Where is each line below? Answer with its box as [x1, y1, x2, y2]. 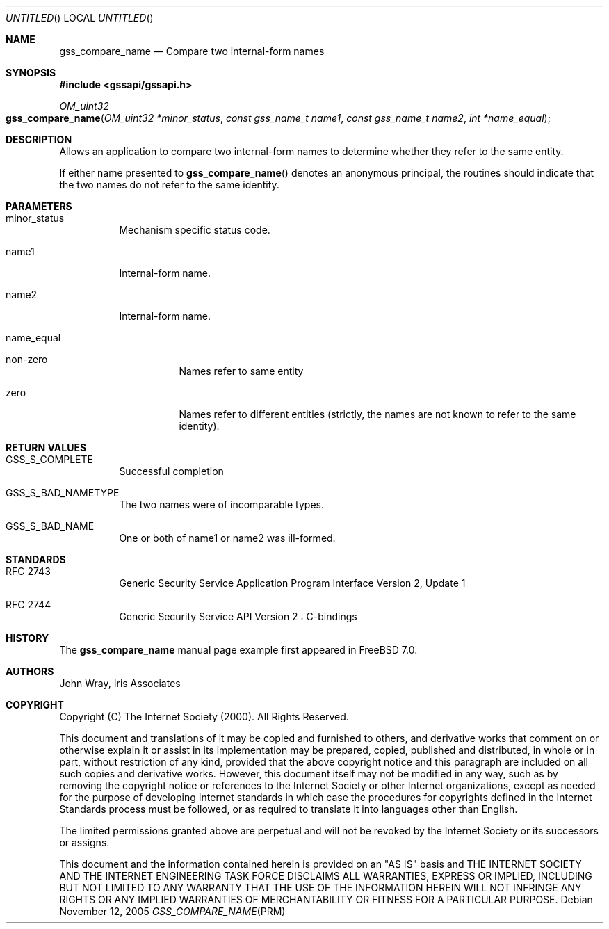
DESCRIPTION [6, 134, 72, 145]
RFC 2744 [6, 599, 51, 611]
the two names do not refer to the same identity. [59, 179, 279, 191]
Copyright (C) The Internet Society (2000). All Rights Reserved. [59, 711, 349, 722]
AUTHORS [6, 665, 54, 677]
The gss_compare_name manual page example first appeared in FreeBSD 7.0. [59, 644, 418, 656]
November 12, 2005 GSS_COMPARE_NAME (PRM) [59, 905, 286, 917]
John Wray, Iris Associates [59, 677, 181, 689]
